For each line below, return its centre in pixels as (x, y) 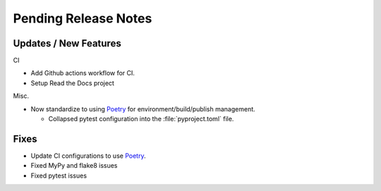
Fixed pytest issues (59, 175)
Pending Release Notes (83, 18)
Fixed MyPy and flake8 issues (74, 166)
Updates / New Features (67, 43)
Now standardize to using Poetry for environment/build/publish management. (143, 109)
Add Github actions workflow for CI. (83, 73)
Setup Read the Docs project (72, 83)
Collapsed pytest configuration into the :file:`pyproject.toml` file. (141, 119)
